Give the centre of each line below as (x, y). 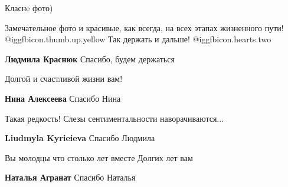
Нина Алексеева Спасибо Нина (63, 98)
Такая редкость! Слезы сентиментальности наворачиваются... (114, 118)
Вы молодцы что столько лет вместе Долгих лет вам (99, 157)
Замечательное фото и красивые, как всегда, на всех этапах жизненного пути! (144, 27)
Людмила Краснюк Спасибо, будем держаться (90, 59)
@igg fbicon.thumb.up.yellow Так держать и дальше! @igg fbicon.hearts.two (138, 39)
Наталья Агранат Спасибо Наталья (70, 177)
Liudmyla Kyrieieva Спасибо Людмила (80, 138)
